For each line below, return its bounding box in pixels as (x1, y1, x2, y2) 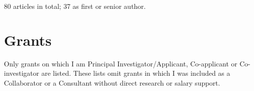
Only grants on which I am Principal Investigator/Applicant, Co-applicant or (4, 58, 238, 68)
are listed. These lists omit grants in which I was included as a (41, 68, 230, 78)
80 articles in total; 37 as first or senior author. (4, 1, 146, 11)
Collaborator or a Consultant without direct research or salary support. (4, 77, 220, 88)
